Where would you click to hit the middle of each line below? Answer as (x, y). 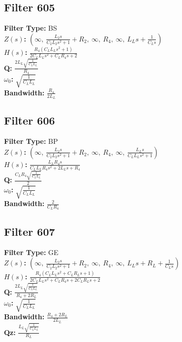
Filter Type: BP (31, 141)
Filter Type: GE (31, 252)
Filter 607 (30, 231)
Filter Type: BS (31, 28)
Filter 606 (30, 120)
